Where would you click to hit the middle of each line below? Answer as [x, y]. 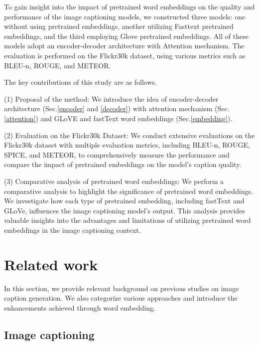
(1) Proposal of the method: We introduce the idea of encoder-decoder [111, 98]
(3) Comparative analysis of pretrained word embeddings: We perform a [114, 181]
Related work [51, 264]
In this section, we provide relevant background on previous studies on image [122, 288]
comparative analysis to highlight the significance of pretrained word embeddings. [129, 191]
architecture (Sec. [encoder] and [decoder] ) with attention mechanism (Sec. [117, 108]
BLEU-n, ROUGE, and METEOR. [58, 65]
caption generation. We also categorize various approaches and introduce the [121, 298]
